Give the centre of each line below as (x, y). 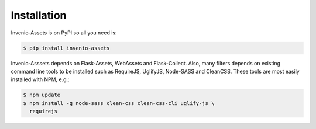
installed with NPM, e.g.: (40, 79)
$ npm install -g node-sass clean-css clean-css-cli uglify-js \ (119, 103)
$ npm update (42, 95)
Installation (39, 15)
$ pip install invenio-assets (66, 48)
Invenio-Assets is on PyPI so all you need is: (64, 33)
